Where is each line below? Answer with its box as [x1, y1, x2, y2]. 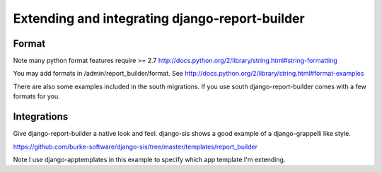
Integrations [13, 110, 69, 123]
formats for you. [13, 92, 60, 101]
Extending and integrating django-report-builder [13, 11, 305, 26]
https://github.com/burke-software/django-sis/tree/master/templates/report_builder [13, 142, 258, 151]
